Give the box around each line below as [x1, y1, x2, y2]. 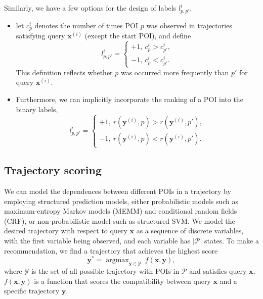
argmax [106, 257, 129, 264]
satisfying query [16, 30, 65, 41]
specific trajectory [4, 285, 60, 296]
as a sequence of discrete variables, [136, 225, 244, 236]
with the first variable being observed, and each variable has [4, 235, 191, 245]
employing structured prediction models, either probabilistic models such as [4, 195, 239, 206]
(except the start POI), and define [84, 30, 191, 41]
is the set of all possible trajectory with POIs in [31, 265, 180, 276]
